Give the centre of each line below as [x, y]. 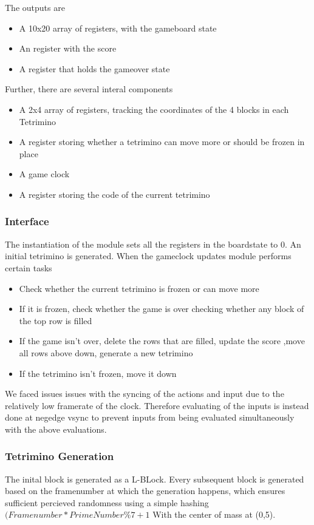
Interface [27, 221]
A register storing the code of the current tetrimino [114, 194]
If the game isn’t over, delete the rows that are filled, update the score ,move [162, 341]
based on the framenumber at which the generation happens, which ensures [145, 491]
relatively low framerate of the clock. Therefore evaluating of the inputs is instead [157, 405]
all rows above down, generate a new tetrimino [106, 352]
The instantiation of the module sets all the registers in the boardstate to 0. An [153, 244]
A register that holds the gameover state [94, 68]
